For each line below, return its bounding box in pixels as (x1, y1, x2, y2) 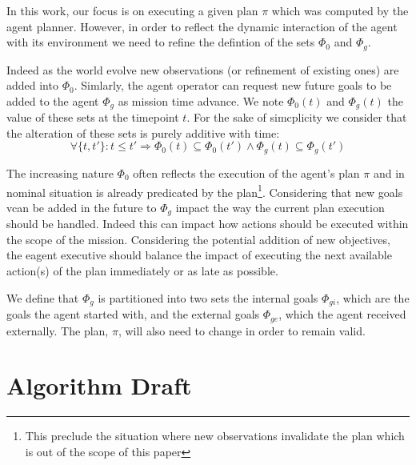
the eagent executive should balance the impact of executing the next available (6, 247, 392, 263)
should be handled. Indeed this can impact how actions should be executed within (6, 215, 409, 232)
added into (6, 77, 58, 94)
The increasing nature (6, 164, 114, 181)
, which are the (336, 289, 410, 306)
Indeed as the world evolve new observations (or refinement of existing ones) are (6, 61, 399, 78)
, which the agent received (278, 306, 406, 323)
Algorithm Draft (6, 369, 192, 402)
